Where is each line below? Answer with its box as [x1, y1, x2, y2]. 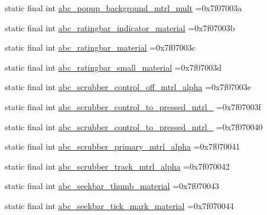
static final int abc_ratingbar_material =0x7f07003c [5, 41, 196, 54]
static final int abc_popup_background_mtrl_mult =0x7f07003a [5, 2, 242, 14]
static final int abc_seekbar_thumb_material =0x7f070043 [5, 180, 219, 192]
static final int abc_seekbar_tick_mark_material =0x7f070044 [5, 199, 234, 211]
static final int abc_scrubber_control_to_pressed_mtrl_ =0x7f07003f [5, 100, 261, 113]
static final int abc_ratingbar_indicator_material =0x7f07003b [5, 21, 235, 34]
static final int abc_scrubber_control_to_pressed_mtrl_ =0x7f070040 [5, 120, 263, 133]
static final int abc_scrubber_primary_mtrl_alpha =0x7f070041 [5, 140, 240, 153]
